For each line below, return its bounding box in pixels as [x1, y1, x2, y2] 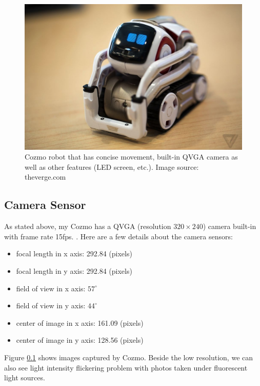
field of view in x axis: [16, 283, 86, 293]
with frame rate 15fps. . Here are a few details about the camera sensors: [4, 231, 233, 241]
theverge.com [25, 171, 66, 182]
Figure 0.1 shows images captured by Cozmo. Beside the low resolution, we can [4, 352, 253, 362]
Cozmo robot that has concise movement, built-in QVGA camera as [25, 151, 238, 162]
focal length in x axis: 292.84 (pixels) [16, 248, 132, 259]
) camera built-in [203, 221, 256, 232]
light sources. [4, 372, 45, 383]
